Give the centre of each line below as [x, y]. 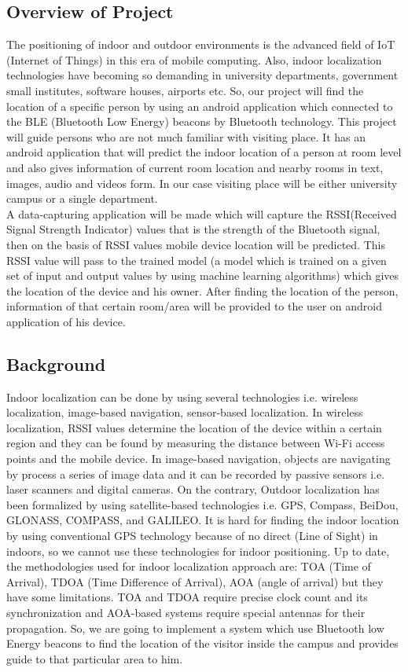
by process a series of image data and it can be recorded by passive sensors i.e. [196, 474]
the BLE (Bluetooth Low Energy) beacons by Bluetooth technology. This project [202, 121]
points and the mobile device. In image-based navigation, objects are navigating [198, 459]
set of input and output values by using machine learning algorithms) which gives [203, 275]
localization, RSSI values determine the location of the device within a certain [194, 427]
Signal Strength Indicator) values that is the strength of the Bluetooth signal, [193, 229]
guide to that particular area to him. [95, 658]
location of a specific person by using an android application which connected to [200, 106]
